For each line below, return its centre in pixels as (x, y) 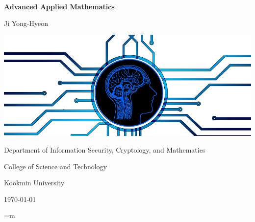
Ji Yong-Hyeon (26, 23)
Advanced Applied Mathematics (59, 6)
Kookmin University (34, 183)
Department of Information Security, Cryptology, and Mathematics (105, 150)
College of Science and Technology (55, 166)
